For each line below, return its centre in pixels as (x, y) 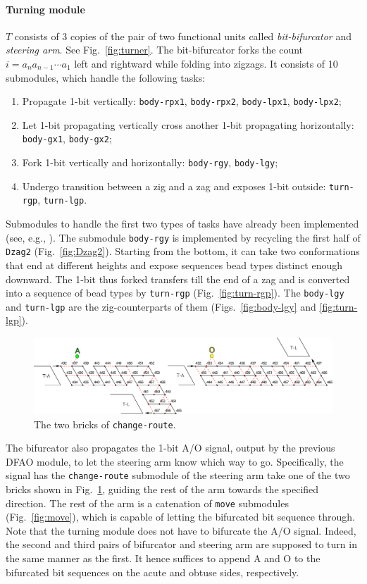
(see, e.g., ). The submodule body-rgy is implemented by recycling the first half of (183, 237)
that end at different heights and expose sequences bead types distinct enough (174, 265)
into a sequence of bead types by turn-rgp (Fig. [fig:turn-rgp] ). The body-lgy (175, 293)
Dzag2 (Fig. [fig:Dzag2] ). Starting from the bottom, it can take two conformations (183, 251)
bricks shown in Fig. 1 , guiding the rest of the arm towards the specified (162, 489)
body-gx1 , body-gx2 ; (67, 138)
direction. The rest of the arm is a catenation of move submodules (147, 503)
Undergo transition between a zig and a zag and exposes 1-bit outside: (174, 186)
